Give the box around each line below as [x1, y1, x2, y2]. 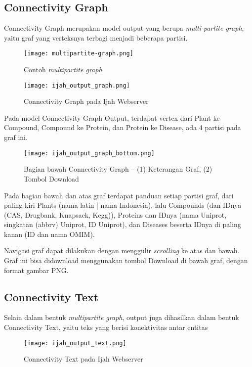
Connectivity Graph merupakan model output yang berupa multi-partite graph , [4, 23, 244, 33]
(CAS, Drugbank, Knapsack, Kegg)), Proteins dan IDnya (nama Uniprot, [4, 209, 227, 220]
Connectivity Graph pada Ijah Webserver [24, 96, 149, 106]
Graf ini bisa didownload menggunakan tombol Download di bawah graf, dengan [4, 255, 248, 266]
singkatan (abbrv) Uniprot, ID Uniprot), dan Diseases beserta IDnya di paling [4, 219, 241, 229]
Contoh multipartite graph [24, 64, 102, 75]
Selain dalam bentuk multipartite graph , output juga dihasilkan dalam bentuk [4, 312, 239, 322]
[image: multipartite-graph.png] [24, 50, 133, 57]
